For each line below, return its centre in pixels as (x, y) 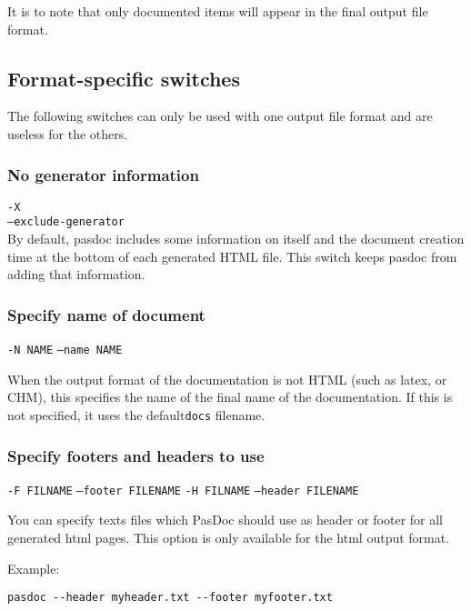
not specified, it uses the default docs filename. (136, 414)
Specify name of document (106, 314)
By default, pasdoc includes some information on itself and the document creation (236, 239)
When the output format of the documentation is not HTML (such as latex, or (227, 379)
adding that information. (76, 274)
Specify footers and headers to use (136, 455)
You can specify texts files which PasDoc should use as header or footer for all (225, 520)
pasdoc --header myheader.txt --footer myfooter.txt (170, 598)
